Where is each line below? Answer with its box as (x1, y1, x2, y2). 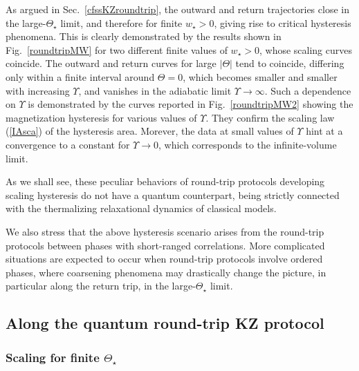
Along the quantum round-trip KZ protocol (6, 312, 324, 334)
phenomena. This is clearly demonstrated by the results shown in (6, 29, 282, 44)
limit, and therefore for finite (60, 15, 183, 30)
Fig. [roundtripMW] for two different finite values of (6, 42, 228, 57)
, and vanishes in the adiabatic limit (78, 83, 232, 97)
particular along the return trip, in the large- (6, 278, 196, 293)
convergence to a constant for (6, 137, 130, 151)
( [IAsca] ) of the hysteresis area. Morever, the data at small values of (6, 124, 294, 138)
